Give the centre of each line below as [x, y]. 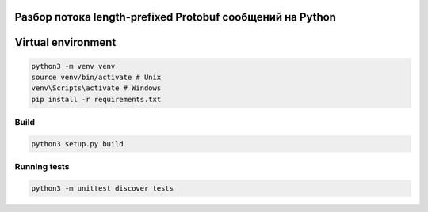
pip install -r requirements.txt [96, 99]
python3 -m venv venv [73, 66]
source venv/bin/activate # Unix [96, 78]
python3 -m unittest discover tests [103, 189]
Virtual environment [65, 42]
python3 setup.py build [78, 144]
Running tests [42, 167]
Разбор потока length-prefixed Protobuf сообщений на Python [176, 17]
